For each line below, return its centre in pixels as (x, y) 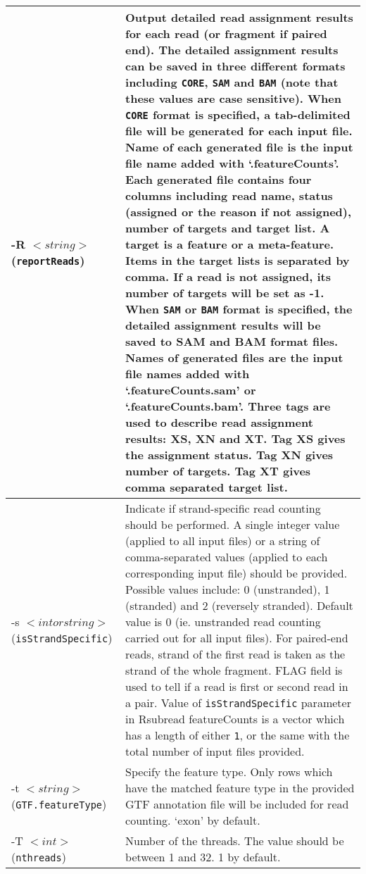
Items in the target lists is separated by (238, 260)
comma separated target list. (207, 487)
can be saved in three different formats (235, 66)
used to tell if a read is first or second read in (237, 686)
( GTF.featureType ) (59, 804)
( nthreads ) (39, 857)
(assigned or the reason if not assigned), (239, 212)
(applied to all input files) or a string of (223, 541)
